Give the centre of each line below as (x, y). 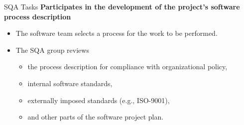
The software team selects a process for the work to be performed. (117, 33)
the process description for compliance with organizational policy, (127, 66)
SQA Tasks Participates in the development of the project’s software (122, 6)
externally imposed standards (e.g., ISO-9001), (99, 100)
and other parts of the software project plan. (96, 117)
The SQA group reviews (52, 50)
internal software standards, (70, 83)
